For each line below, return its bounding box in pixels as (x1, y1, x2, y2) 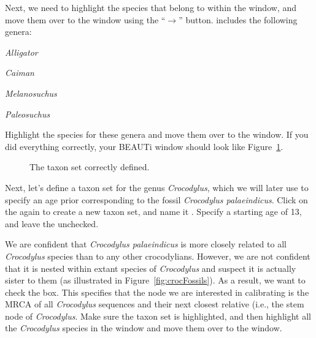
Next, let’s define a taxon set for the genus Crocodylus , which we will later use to (5, 181, 309, 193)
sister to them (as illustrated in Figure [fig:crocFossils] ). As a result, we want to (5, 274, 306, 287)
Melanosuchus (5, 86, 57, 99)
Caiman (5, 66, 34, 79)
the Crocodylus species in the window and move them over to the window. (5, 321, 282, 334)
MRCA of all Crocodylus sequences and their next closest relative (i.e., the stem (5, 298, 304, 310)
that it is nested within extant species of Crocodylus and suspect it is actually (5, 261, 296, 274)
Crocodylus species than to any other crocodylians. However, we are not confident (5, 249, 310, 262)
